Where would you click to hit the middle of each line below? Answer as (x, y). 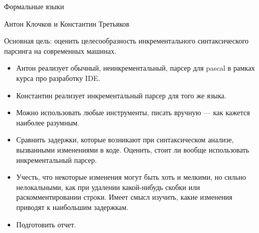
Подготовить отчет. (46, 224)
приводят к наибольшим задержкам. (72, 207)
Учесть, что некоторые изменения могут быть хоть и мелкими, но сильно (131, 177)
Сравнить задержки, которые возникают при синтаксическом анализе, (125, 140)
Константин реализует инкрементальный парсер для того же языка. (121, 95)
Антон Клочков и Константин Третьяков (67, 23)
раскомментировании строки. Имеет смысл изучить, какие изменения (124, 197)
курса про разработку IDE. (58, 78)
